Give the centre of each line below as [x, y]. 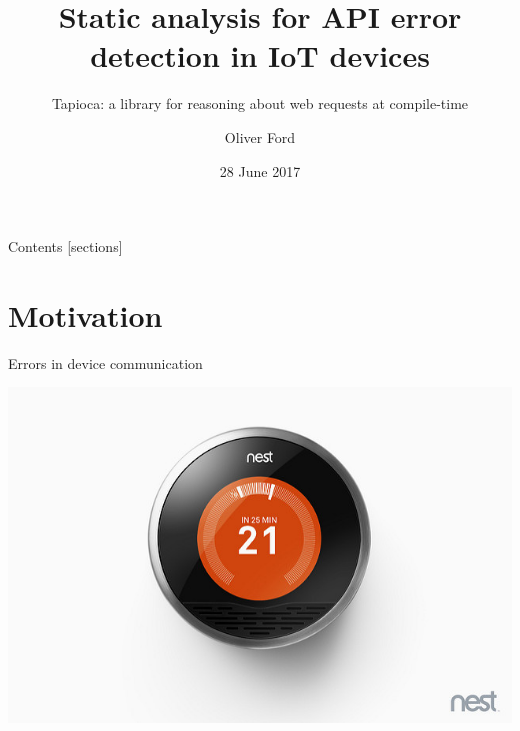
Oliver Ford [260, 136]
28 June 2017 [260, 170]
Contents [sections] [65, 246]
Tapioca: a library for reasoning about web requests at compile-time [260, 103]
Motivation [85, 314]
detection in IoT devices [260, 55]
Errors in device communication [105, 362]
